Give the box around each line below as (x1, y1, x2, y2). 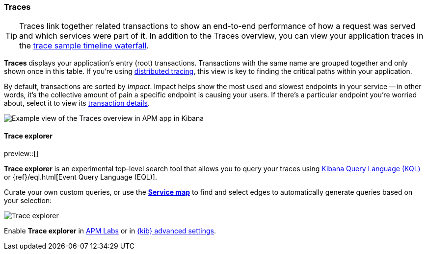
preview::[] (4, 149, 39, 158)
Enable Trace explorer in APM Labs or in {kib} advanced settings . (4, 226, 216, 235)
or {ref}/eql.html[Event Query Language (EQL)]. (4, 172, 157, 181)
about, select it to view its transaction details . (4, 99, 150, 108)
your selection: (4, 196, 52, 205)
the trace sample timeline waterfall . (19, 41, 149, 51)
